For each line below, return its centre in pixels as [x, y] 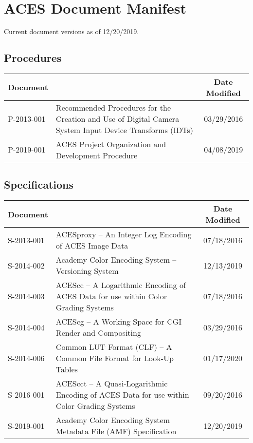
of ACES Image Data [92, 246]
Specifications [39, 184]
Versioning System [87, 271]
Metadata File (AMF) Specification [116, 431]
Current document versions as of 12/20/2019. [72, 31]
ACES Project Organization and [111, 144]
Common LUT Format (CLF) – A [114, 347]
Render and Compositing [98, 333]
